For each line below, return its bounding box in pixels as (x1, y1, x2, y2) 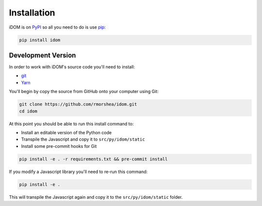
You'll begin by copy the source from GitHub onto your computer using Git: (9, 89, 159, 95)
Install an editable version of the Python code (21, 129, 112, 135)
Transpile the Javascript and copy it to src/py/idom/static (21, 136, 145, 143)
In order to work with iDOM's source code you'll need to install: (9, 64, 135, 70)
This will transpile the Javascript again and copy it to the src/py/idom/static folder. (9, 194, 183, 200)
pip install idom (19, 37, 61, 43)
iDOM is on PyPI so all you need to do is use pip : (9, 24, 106, 30)
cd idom (19, 108, 37, 114)
